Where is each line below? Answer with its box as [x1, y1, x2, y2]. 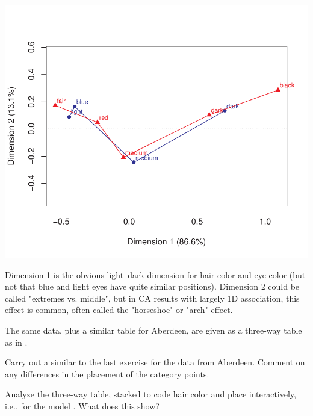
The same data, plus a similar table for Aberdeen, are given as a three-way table [5, 323, 302, 336]
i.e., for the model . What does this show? [5, 399, 160, 412]
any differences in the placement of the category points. [5, 367, 209, 380]
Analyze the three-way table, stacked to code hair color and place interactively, [5, 388, 296, 400]
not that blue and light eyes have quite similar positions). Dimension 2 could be [5, 280, 300, 293]
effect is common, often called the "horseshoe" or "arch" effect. [5, 303, 233, 316]
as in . [5, 335, 28, 348]
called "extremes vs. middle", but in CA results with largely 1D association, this [5, 291, 300, 304]
